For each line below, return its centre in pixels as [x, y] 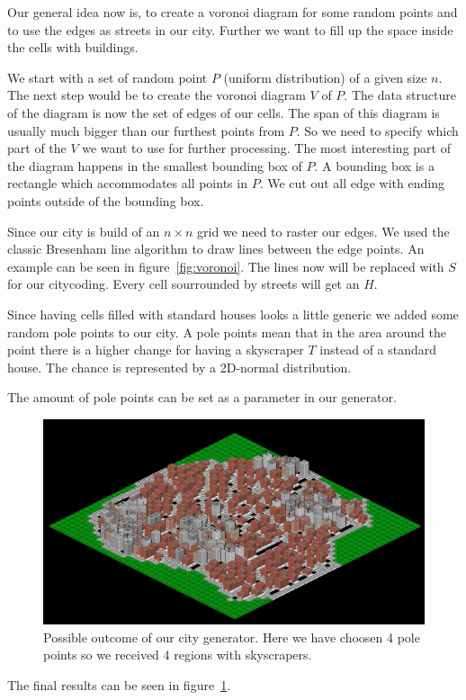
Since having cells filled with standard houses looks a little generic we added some [233, 314]
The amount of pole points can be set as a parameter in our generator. [202, 397]
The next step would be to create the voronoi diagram [157, 95]
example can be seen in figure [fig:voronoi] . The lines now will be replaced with [226, 266]
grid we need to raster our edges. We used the [323, 231]
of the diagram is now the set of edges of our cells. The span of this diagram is [224, 112]
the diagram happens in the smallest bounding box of [155, 165]
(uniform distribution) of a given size [325, 77]
